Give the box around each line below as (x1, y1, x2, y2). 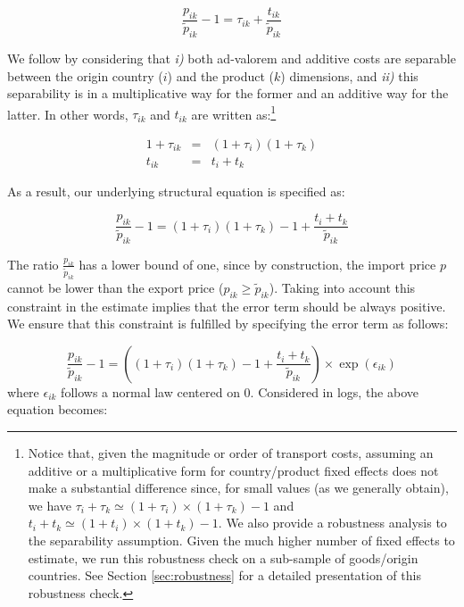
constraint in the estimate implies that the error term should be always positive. (7, 296, 446, 315)
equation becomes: (7, 400, 108, 419)
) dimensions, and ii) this (280, 66, 418, 85)
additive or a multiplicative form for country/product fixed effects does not (28, 461, 439, 479)
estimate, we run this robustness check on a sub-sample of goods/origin (28, 548, 418, 567)
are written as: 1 (191, 102, 277, 123)
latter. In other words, (7, 104, 128, 123)
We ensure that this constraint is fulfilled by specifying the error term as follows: (7, 314, 449, 333)
